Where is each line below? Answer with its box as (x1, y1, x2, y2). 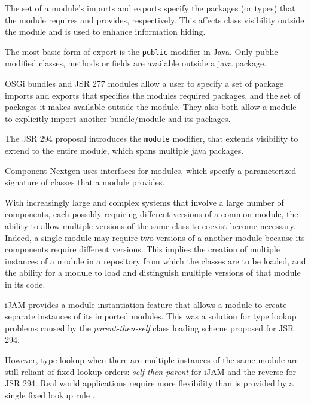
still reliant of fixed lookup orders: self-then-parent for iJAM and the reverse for (5, 365, 297, 377)
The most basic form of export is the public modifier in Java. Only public (5, 45, 278, 57)
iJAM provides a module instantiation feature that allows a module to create (5, 298, 287, 310)
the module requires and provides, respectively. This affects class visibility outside (5, 13, 304, 26)
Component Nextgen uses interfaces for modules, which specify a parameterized (5, 164, 297, 176)
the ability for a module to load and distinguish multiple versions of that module (5, 266, 301, 279)
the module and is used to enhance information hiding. (5, 25, 206, 38)
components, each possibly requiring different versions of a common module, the (5, 208, 298, 220)
